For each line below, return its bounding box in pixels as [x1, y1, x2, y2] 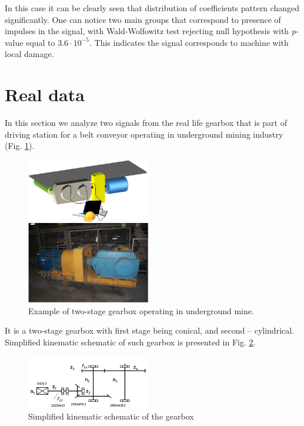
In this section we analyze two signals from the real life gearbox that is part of [5, 117, 288, 129]
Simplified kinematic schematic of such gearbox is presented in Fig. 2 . [5, 336, 256, 348]
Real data [5, 82, 85, 106]
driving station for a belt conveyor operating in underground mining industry [5, 128, 283, 140]
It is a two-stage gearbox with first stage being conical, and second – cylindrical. [5, 324, 295, 337]
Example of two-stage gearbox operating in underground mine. [28, 304, 254, 317]
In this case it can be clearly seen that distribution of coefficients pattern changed [5, 2, 299, 14]
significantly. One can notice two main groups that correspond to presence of [5, 13, 281, 25]
